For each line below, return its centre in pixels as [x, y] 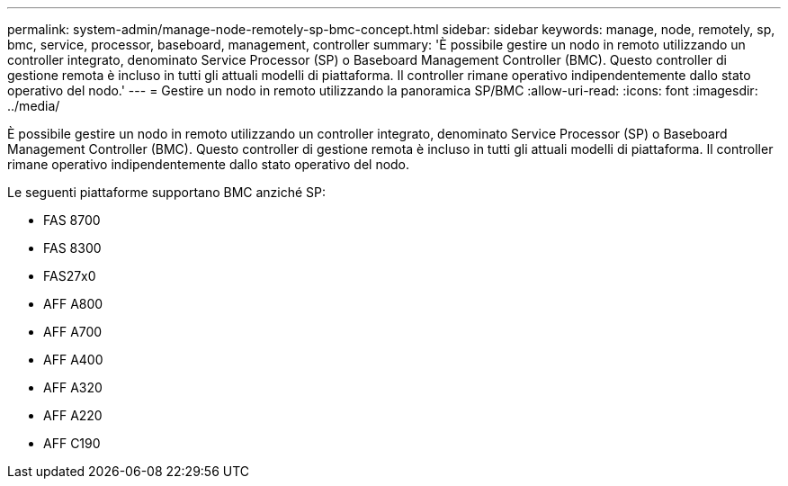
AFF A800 [73, 304]
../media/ [34, 106]
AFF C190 [72, 443]
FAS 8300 [72, 248]
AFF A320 [73, 387]
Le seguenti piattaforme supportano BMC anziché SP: [167, 192]
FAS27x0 [70, 276]
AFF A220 [73, 415]
